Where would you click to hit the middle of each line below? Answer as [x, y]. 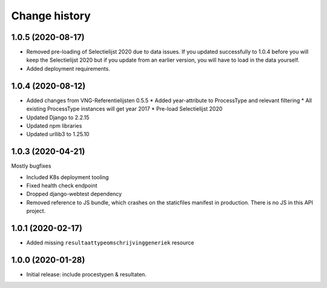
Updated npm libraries [54, 126]
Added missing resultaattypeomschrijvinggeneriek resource [110, 243]
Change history [51, 16]
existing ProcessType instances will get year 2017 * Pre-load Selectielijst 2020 [124, 109]
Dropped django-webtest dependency [74, 194]
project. [36, 211]
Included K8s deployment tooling [68, 177]
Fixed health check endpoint [62, 185]
